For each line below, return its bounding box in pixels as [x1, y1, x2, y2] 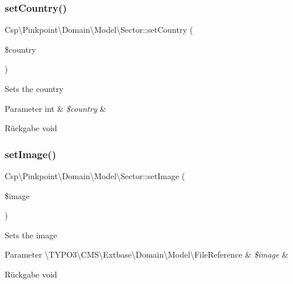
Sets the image [5, 228, 57, 241]
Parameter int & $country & [5, 102, 106, 114]
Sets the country [5, 83, 64, 94]
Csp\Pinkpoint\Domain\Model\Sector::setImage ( [5, 170, 185, 182]
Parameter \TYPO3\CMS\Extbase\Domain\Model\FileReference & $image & [5, 248, 288, 261]
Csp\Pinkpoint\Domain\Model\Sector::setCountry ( [5, 23, 193, 36]
